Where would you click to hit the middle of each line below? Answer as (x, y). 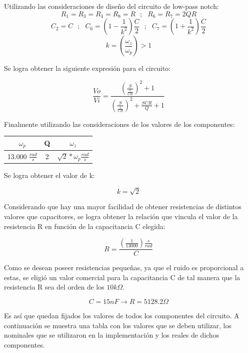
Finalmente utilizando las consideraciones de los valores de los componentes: (120, 124)
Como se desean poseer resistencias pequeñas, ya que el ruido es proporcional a (124, 267)
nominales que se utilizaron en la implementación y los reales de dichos (112, 335)
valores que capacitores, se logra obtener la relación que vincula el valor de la (121, 216)
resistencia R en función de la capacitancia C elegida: (85, 226)
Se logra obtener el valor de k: (50, 175)
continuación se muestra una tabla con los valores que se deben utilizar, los (118, 325)
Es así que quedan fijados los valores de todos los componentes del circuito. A (122, 315)
